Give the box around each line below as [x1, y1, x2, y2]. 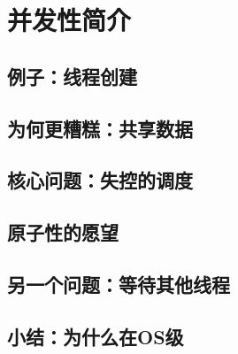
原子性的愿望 [7, 219, 119, 246]
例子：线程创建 [7, 62, 137, 89]
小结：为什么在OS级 [7, 322, 184, 350]
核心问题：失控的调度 [7, 166, 193, 194]
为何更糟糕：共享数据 [7, 114, 193, 142]
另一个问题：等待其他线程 [7, 270, 230, 297]
